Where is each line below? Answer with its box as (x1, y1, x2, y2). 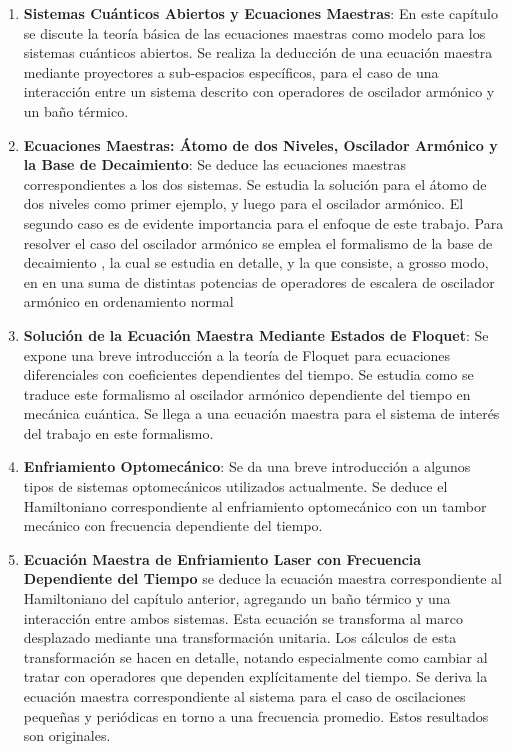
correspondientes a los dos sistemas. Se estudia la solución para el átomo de (23, 173, 487, 194)
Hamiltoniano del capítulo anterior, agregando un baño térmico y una (23, 588, 451, 609)
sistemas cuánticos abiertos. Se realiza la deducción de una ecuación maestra (23, 42, 493, 63)
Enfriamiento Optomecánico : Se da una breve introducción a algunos (23, 456, 471, 477)
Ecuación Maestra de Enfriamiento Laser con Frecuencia (23, 548, 422, 569)
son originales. (23, 725, 111, 746)
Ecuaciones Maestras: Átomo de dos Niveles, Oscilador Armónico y (23, 134, 498, 155)
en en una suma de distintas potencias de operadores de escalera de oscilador (23, 271, 495, 292)
